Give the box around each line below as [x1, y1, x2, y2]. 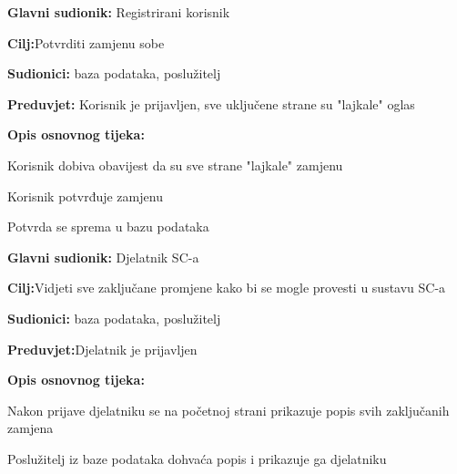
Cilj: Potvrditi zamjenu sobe [7, 33, 165, 52]
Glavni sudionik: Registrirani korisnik [7, 3, 230, 21]
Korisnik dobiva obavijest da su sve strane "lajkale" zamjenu [7, 155, 343, 174]
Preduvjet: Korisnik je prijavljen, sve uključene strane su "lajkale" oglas [7, 94, 415, 113]
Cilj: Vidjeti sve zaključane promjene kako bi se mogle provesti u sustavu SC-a [7, 278, 446, 297]
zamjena [7, 418, 54, 438]
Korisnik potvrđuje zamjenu [7, 186, 163, 205]
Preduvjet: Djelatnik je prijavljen [7, 339, 198, 358]
